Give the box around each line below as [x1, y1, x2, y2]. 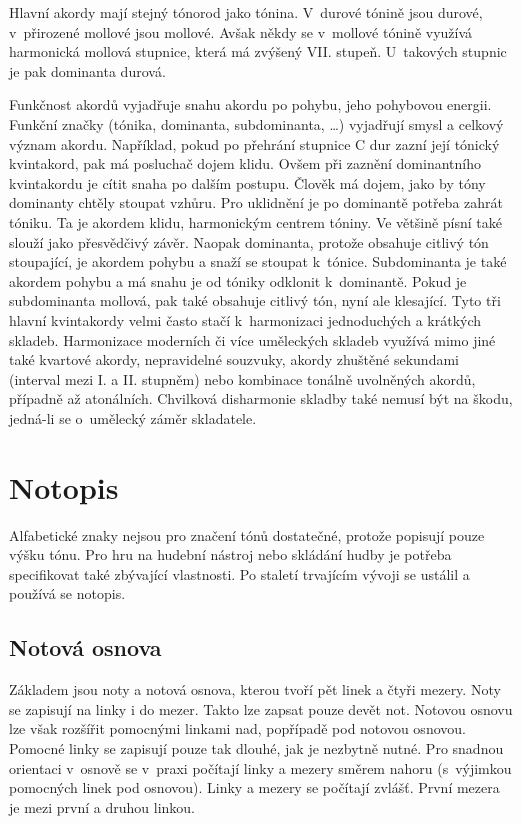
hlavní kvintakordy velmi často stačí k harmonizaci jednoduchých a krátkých [9, 309, 482, 330]
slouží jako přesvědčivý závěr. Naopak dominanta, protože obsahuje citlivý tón [9, 231, 489, 252]
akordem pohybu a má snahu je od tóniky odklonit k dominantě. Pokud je [9, 270, 467, 291]
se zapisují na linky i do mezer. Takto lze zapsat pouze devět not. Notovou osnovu [9, 698, 513, 719]
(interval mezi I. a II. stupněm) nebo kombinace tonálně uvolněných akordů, [9, 368, 476, 389]
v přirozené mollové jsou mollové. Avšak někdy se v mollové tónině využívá [9, 21, 473, 42]
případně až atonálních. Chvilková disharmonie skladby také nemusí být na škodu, [9, 388, 513, 409]
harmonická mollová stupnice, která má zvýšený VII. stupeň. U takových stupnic [9, 41, 507, 62]
